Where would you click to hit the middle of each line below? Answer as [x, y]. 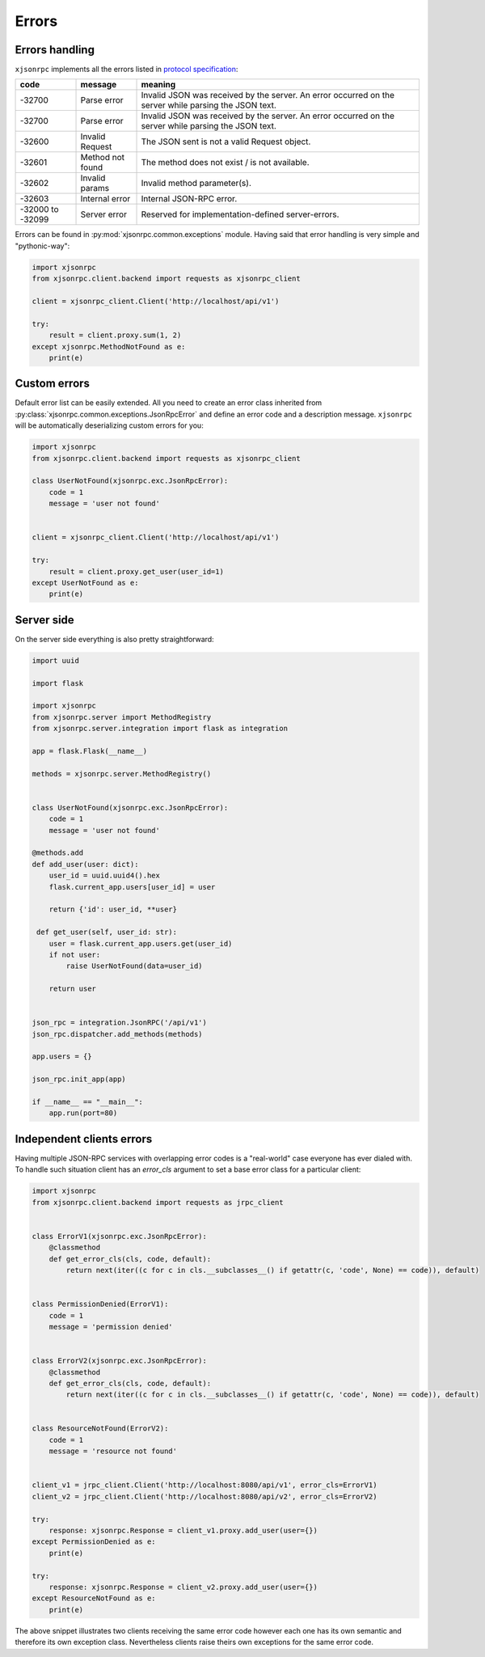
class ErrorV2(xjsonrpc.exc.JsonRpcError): [120, 1361]
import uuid [56, 660]
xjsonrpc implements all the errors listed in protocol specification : [127, 70]
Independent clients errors [84, 1139]
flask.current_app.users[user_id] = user [132, 887]
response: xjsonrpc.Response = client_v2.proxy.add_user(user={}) [183, 1587]
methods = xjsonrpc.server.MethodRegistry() [122, 774]
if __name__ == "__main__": [87, 1102]
